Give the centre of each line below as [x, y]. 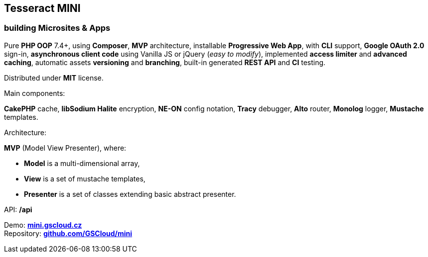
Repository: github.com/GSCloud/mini [68, 233]
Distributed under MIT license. [54, 78]
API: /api [18, 209]
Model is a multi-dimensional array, [82, 163]
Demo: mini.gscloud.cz [43, 225]
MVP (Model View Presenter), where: [65, 148]
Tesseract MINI [42, 8]
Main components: [35, 93]
